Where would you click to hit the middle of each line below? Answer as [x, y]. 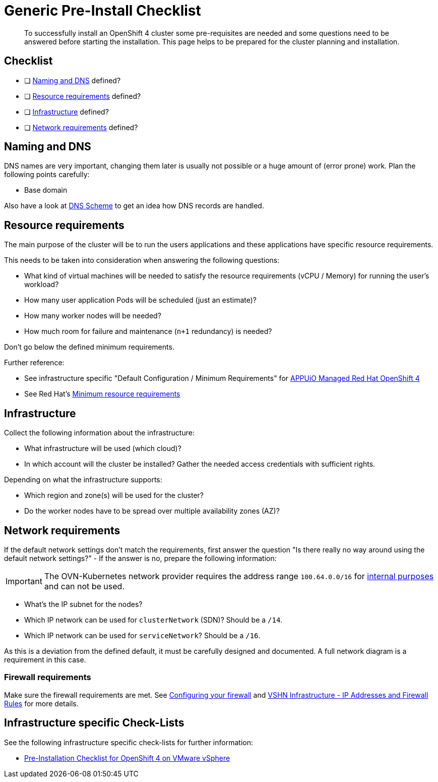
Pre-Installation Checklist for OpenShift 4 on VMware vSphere [127, 758]
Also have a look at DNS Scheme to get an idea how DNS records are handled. [134, 206]
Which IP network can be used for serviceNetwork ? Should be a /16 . [142, 635]
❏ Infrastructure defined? [67, 111]
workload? [42, 285]
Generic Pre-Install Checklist [103, 11]
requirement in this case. [45, 659]
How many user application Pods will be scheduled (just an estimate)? [140, 300]
